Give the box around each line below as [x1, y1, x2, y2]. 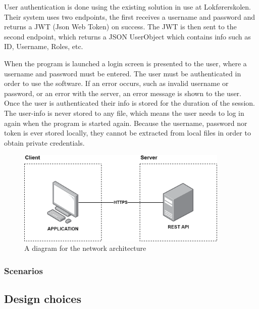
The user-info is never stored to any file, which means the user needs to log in [4, 107, 244, 118]
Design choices [4, 291, 81, 306]
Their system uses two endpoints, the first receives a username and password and [4, 11, 255, 22]
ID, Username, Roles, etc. [4, 41, 83, 52]
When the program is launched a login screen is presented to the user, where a [4, 58, 247, 68]
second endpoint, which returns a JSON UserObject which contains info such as [4, 31, 251, 41]
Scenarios [4, 264, 43, 277]
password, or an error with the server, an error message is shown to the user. [4, 87, 241, 98]
